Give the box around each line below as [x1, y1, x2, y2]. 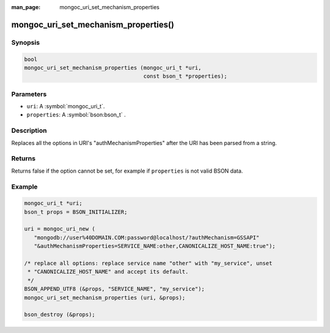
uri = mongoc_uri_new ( [24, 225, 96, 233]
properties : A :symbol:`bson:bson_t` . [26, 111, 127, 119]
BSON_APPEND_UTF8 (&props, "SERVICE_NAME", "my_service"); [24, 285, 205, 293]
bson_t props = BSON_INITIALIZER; [24, 208, 128, 215]
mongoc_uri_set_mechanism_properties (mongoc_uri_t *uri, [24, 64, 202, 71]
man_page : [11, 4, 41, 10]
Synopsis [11, 38, 40, 47]
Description [11, 126, 47, 135]
